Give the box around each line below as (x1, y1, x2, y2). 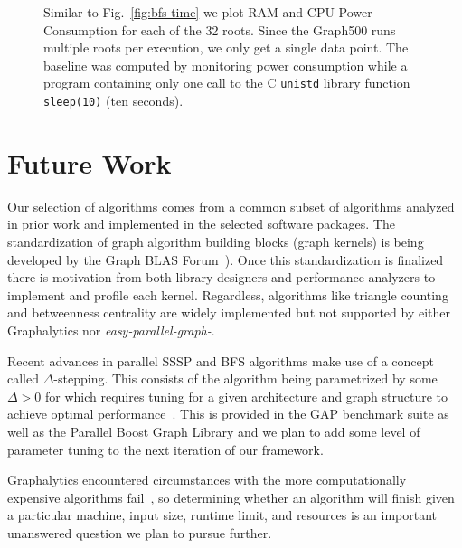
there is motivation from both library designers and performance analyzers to (7, 268, 436, 287)
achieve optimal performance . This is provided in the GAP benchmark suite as (7, 404, 449, 423)
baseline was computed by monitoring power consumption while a (43, 55, 408, 74)
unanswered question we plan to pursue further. (7, 523, 272, 542)
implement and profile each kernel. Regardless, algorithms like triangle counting (7, 285, 448, 304)
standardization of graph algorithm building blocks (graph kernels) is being (7, 232, 424, 250)
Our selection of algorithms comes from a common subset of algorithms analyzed (7, 196, 455, 215)
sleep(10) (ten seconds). (43, 91, 184, 110)
